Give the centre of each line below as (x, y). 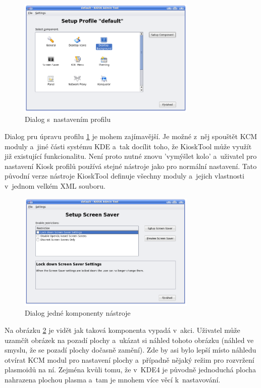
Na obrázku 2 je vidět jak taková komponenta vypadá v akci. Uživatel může (122, 330)
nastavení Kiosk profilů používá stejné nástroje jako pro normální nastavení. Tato (131, 166)
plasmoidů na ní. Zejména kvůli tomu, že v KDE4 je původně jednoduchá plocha (130, 370)
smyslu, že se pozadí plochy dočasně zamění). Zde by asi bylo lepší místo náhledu (130, 350)
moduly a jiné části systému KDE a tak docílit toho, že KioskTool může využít (128, 146)
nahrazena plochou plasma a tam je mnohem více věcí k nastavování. (113, 379)
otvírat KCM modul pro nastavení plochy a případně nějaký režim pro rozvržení (129, 359)
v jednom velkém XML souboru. (55, 185)
